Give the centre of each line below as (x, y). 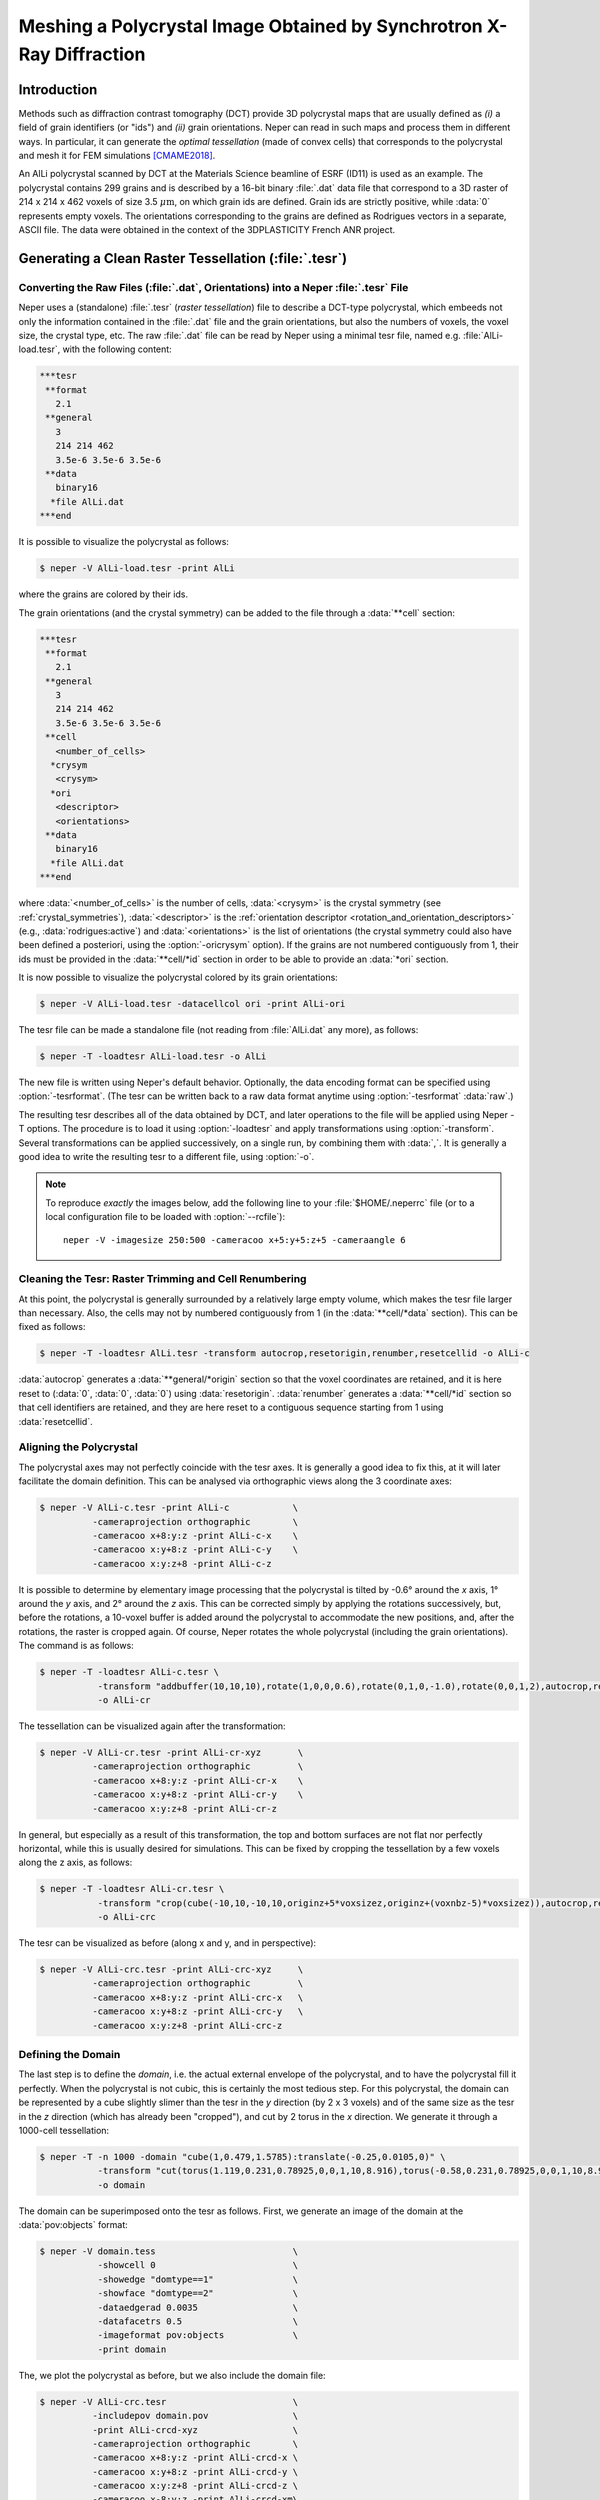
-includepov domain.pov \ (195, 2416)
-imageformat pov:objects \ (198, 2335)
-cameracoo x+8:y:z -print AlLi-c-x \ (195, 1535)
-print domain (132, 2349)
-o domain (121, 2184)
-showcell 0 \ (198, 2265)
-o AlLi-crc (127, 1917)
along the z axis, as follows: (75, 1862)
